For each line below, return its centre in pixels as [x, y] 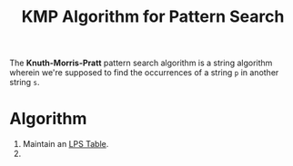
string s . [25, 83]
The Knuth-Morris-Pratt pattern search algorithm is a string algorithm [141, 63]
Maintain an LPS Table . [66, 144]
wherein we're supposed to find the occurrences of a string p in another [144, 73]
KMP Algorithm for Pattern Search [153, 17]
